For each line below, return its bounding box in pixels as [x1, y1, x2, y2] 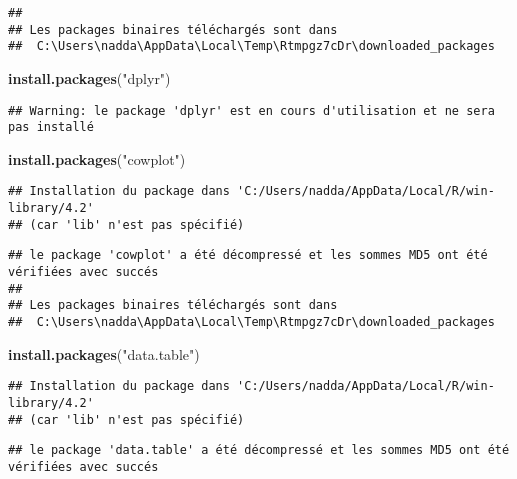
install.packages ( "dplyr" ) [8, 67, 171, 88]
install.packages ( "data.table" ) [8, 343, 200, 364]
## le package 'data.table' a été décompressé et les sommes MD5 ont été [8, 443, 510, 458]
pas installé [8, 120, 94, 135]
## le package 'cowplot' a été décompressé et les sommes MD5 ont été [8, 248, 488, 263]
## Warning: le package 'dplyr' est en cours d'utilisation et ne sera [8, 103, 495, 118]
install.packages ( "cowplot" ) [8, 148, 186, 169]
